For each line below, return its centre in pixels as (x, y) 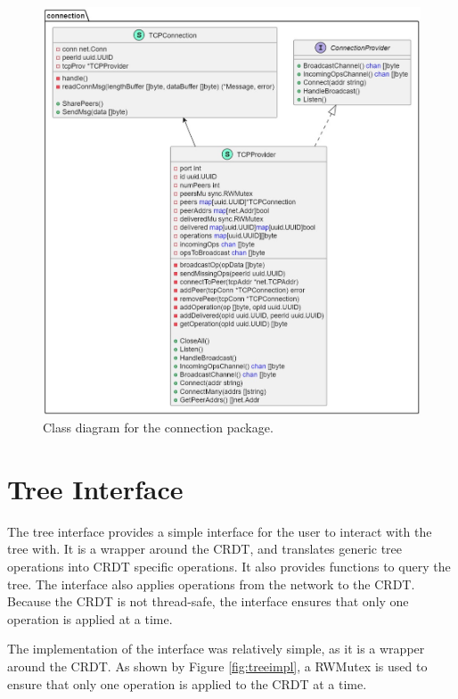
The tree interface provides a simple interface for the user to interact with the (220, 531)
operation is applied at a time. (90, 618)
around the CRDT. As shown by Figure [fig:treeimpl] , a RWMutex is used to (217, 666)
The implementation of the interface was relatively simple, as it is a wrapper (216, 649)
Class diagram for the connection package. (158, 428)
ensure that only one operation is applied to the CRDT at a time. (187, 683)
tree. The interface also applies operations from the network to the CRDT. (211, 584)
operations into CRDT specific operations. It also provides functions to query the (229, 566)
